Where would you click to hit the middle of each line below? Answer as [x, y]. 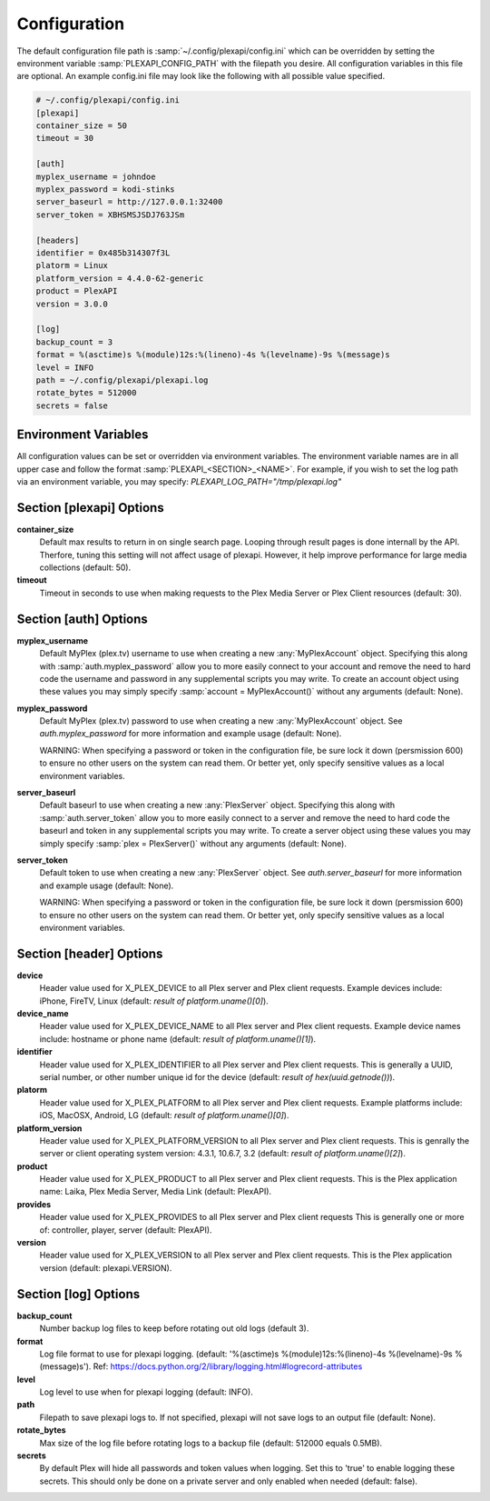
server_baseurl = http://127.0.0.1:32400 [129, 202]
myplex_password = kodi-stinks [106, 190]
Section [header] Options [90, 953]
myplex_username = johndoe [96, 176]
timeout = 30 [65, 138]
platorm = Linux [72, 265]
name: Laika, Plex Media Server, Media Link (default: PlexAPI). [156, 1192]
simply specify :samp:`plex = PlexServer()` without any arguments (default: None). [193, 843]
